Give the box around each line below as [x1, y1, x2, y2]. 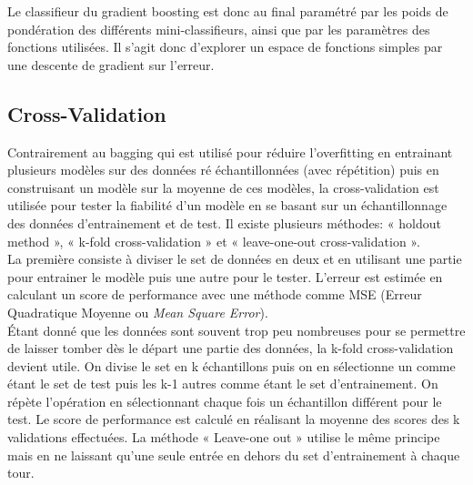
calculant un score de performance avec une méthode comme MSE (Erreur [7, 285, 422, 304]
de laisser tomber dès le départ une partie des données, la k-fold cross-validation [7, 338, 454, 358]
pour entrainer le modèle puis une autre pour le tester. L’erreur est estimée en [7, 267, 443, 286]
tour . [7, 463, 35, 482]
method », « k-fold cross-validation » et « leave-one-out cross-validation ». [7, 231, 420, 250]
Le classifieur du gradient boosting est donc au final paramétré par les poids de [7, 2, 448, 20]
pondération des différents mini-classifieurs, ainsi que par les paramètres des [7, 19, 430, 38]
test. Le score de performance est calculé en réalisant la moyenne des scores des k [7, 409, 460, 429]
